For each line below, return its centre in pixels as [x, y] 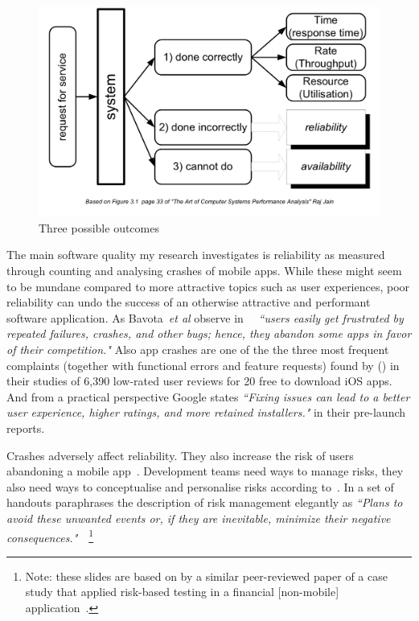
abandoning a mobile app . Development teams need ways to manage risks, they [205, 471]
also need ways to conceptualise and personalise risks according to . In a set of [200, 486]
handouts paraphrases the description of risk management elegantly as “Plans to [205, 502]
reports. [26, 428]
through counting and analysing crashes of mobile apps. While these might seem [204, 271]
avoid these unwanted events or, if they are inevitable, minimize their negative [199, 518]
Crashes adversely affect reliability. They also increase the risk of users [180, 455]
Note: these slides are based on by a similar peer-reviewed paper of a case [206, 576]
